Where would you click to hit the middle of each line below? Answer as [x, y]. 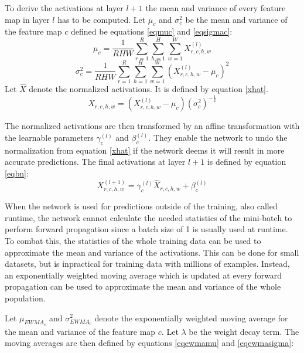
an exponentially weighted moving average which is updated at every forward [144, 275]
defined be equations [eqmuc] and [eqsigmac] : [152, 31]
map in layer [27, 19]
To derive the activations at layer [64, 8]
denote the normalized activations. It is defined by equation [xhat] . [148, 89]
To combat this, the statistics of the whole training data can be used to [133, 240]
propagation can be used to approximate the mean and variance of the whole [143, 286]
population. [25, 298]
